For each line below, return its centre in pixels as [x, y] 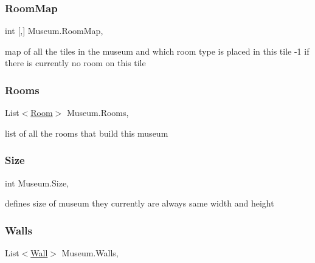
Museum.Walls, [90, 253]
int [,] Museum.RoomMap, [54, 31]
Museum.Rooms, [98, 113]
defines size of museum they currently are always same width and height [140, 203]
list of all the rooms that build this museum [87, 133]
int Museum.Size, [37, 183]
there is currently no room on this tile [75, 63]
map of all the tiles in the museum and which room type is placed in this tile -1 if [157, 51]
